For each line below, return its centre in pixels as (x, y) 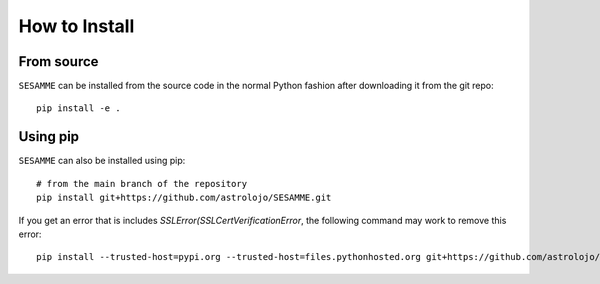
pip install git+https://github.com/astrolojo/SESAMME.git (184, 198)
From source (58, 61)
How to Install (76, 26)
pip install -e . (78, 108)
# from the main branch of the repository (142, 183)
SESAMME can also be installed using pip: (102, 161)
